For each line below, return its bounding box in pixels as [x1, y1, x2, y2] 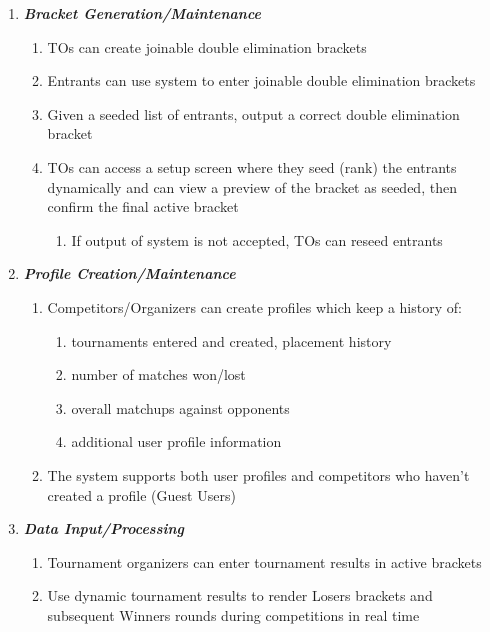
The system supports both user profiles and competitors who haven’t [47, 464, 470, 485]
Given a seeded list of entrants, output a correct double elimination [47, 103, 460, 124]
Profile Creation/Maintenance [23, 263, 236, 284]
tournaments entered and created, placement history [71, 330, 392, 351]
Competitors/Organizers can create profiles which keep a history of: [47, 296, 462, 317]
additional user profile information [71, 431, 282, 452]
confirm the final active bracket [47, 196, 239, 217]
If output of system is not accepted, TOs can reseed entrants [71, 229, 443, 250]
